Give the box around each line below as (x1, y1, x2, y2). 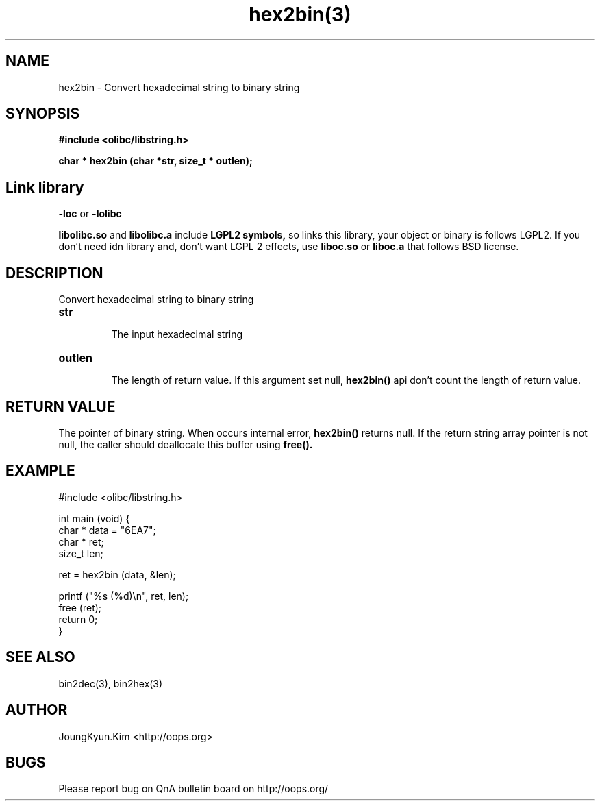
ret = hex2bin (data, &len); (58, 568, 176, 581)
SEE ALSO (5, 648, 75, 666)
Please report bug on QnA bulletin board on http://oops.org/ (58, 783, 329, 795)
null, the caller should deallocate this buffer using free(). (58, 438, 313, 450)
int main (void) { (58, 512, 130, 524)
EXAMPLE (5, 462, 75, 480)
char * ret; (58, 535, 104, 548)
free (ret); (58, 601, 102, 613)
